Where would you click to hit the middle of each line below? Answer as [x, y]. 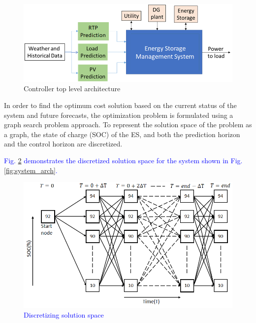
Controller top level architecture [72, 89]
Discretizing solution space [64, 315]
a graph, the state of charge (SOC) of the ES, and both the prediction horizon [122, 134]
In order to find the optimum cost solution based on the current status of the [120, 105]
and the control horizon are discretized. [63, 144]
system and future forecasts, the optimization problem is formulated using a [119, 115]
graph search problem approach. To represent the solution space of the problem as [128, 125]
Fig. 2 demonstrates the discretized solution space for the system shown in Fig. [123, 160]
